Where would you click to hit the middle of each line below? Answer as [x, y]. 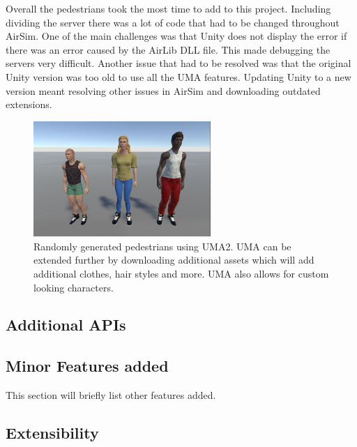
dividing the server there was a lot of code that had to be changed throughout [173, 22]
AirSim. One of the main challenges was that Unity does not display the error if [176, 36]
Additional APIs [66, 325]
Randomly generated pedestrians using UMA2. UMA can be [162, 246]
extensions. [29, 104]
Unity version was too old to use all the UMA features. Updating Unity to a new [178, 76]
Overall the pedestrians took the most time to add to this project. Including [168, 8]
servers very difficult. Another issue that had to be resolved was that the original [178, 63]
